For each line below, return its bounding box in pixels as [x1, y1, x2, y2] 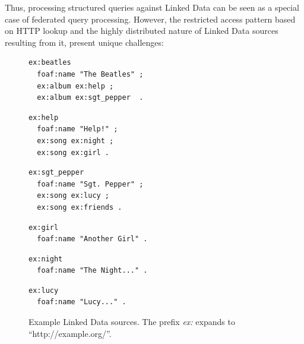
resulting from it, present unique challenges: [5, 36, 164, 48]
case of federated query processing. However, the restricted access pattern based [5, 12, 296, 25]
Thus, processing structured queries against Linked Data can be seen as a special [5, 1, 299, 13]
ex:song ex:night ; [37, 136, 114, 145]
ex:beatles [28, 58, 71, 67]
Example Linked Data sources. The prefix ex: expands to [28, 315, 235, 328]
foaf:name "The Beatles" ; [37, 70, 144, 78]
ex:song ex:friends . [37, 203, 122, 212]
